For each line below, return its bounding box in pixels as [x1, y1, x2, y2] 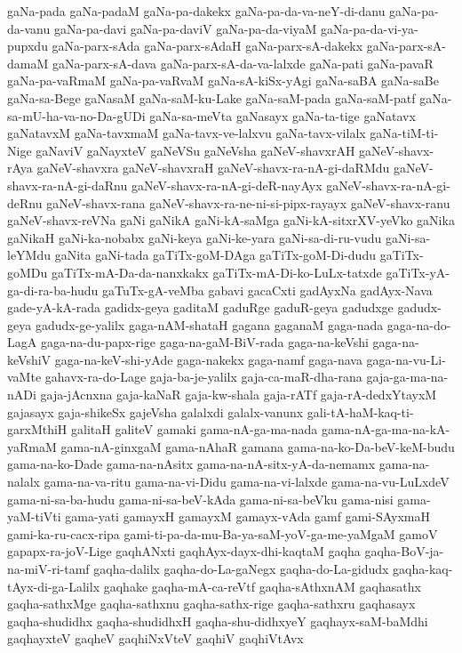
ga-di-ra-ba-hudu [7, 280, 99, 299]
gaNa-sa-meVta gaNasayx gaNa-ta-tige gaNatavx [149, 106, 416, 125]
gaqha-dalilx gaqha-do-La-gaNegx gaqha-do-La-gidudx [93, 560, 389, 577]
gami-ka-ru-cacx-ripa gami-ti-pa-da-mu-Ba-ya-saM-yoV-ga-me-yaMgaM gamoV [7, 524, 438, 543]
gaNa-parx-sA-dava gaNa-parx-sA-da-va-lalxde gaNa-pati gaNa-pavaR [52, 53, 434, 72]
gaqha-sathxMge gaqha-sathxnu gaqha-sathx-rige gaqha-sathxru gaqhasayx [7, 594, 416, 613]
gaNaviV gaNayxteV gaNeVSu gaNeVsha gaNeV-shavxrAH [36, 141, 355, 159]
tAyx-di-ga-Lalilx [7, 576, 100, 595]
